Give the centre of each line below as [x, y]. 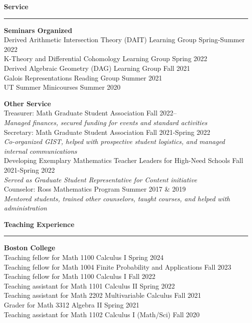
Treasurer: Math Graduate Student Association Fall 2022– [90, 113]
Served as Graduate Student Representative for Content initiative [101, 179]
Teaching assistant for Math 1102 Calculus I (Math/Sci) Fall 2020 [102, 314]
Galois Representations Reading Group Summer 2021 [83, 77]
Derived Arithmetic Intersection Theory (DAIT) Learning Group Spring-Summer [124, 40]
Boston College [30, 248]
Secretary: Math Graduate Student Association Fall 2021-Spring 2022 [107, 132]
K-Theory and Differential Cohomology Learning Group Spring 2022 [106, 58]
